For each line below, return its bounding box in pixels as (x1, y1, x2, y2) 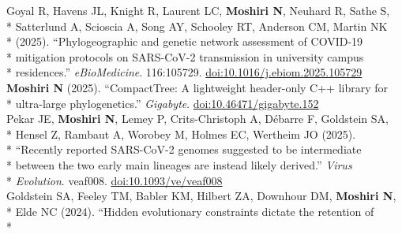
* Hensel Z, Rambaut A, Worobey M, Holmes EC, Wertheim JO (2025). (6, 125, 356, 142)
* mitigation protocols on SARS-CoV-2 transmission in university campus (6, 48, 364, 65)
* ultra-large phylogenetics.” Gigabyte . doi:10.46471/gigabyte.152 (6, 95, 319, 111)
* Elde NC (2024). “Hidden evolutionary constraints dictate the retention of (6, 202, 374, 219)
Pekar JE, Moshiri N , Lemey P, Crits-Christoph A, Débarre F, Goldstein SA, (6, 110, 389, 127)
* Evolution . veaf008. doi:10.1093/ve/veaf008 (6, 172, 223, 188)
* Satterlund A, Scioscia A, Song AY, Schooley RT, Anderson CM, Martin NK (6, 17, 388, 34)
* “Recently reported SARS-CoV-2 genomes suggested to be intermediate (6, 141, 362, 158)
